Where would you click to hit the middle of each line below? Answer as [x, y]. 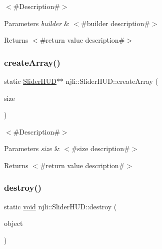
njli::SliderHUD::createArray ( [112, 81]
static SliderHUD [30, 81]
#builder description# [115, 23]
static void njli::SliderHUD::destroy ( [60, 206]
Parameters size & [32, 148]
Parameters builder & [37, 23]
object [13, 223]
